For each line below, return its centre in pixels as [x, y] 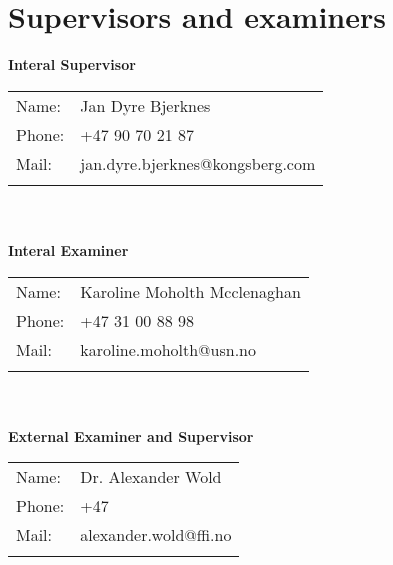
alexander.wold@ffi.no [156, 535]
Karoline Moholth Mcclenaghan [190, 291]
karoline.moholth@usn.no [168, 349]
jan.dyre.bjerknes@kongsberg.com [198, 163]
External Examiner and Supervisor [131, 435]
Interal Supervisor [72, 64]
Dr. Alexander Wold [151, 477]
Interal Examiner [68, 249]
